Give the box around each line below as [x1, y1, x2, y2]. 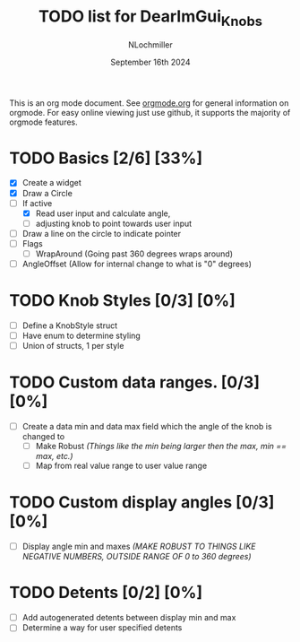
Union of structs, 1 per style [21, 341, 124, 351]
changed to [21, 431, 65, 442]
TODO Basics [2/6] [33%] [9, 148, 203, 168]
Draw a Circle [21, 187, 73, 198]
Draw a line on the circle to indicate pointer [21, 228, 182, 239]
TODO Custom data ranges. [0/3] [9, 372, 260, 393]
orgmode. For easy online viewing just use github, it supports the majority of [9, 107, 291, 117]
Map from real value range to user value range [35, 460, 208, 472]
